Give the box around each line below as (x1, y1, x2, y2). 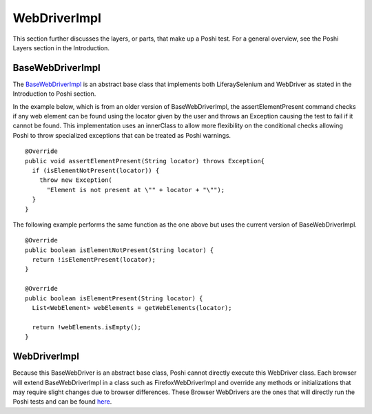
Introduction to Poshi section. (12, 90, 96, 98)
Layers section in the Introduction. (12, 43, 110, 52)
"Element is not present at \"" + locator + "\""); (46, 186, 225, 194)
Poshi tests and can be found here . (12, 397, 112, 406)
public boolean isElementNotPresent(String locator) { (25, 246, 214, 254)
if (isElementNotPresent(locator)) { (32, 166, 160, 174)
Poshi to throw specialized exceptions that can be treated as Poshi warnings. (12, 131, 231, 139)
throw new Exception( (39, 176, 113, 184)
